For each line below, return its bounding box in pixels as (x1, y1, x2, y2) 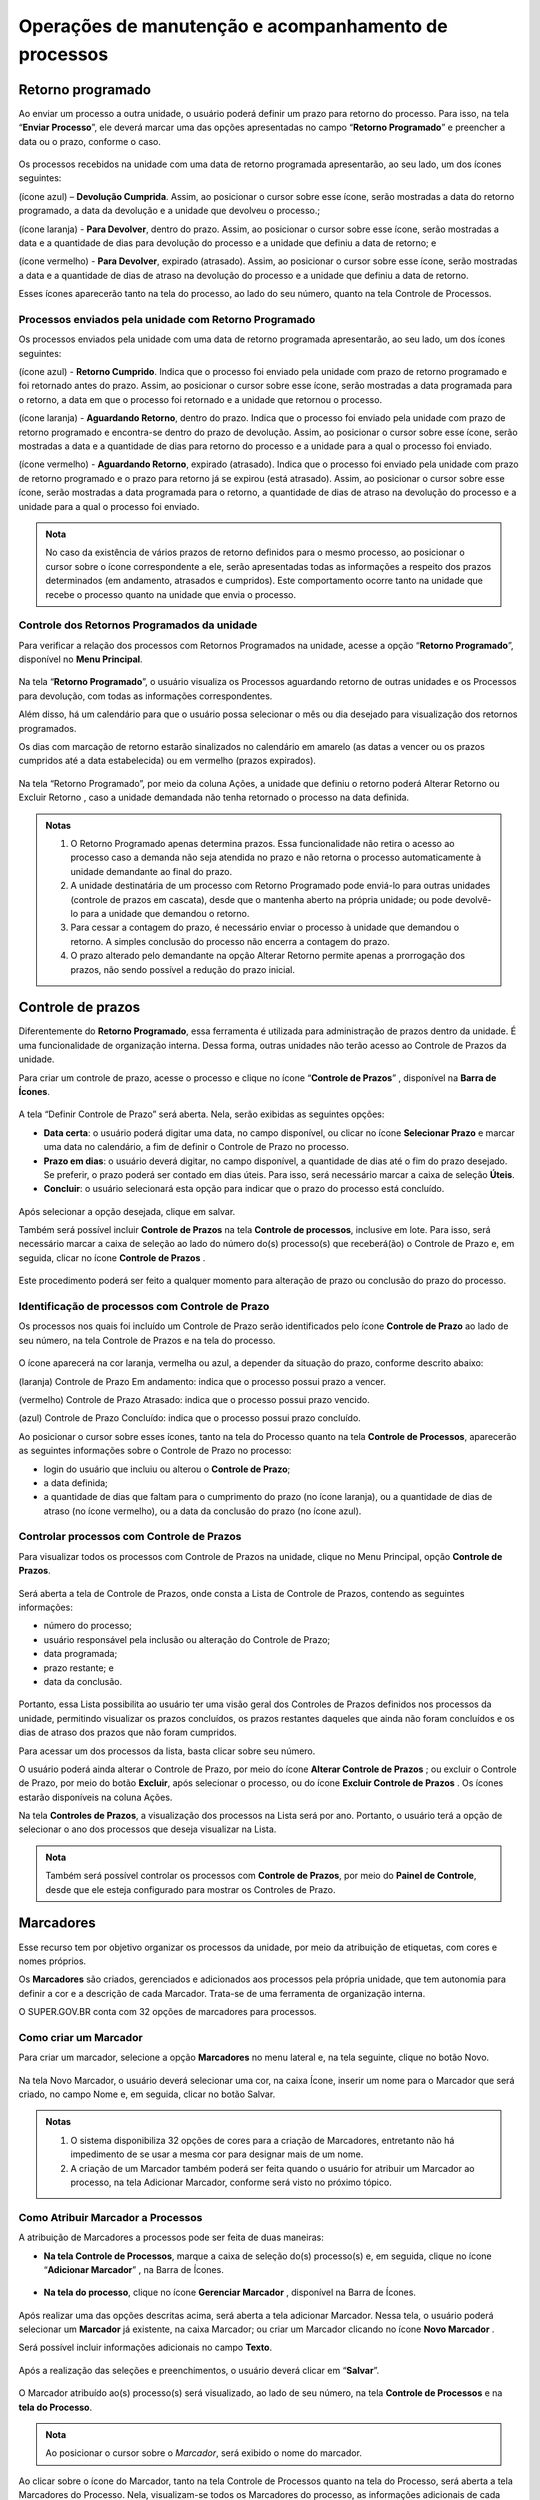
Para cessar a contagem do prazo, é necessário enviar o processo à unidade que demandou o (70, 921, 460, 934)
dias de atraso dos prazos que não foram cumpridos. (18, 1726, 237, 1739)
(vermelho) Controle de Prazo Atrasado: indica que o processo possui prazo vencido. (18, 1393, 370, 1405)
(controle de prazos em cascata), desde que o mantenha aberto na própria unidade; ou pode (70, 893, 454, 905)
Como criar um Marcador (18, 2030, 144, 2044)
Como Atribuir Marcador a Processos (18, 2210, 203, 2224)
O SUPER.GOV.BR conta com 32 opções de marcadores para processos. (18, 2006, 317, 2018)
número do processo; (43, 1620, 132, 1632)
